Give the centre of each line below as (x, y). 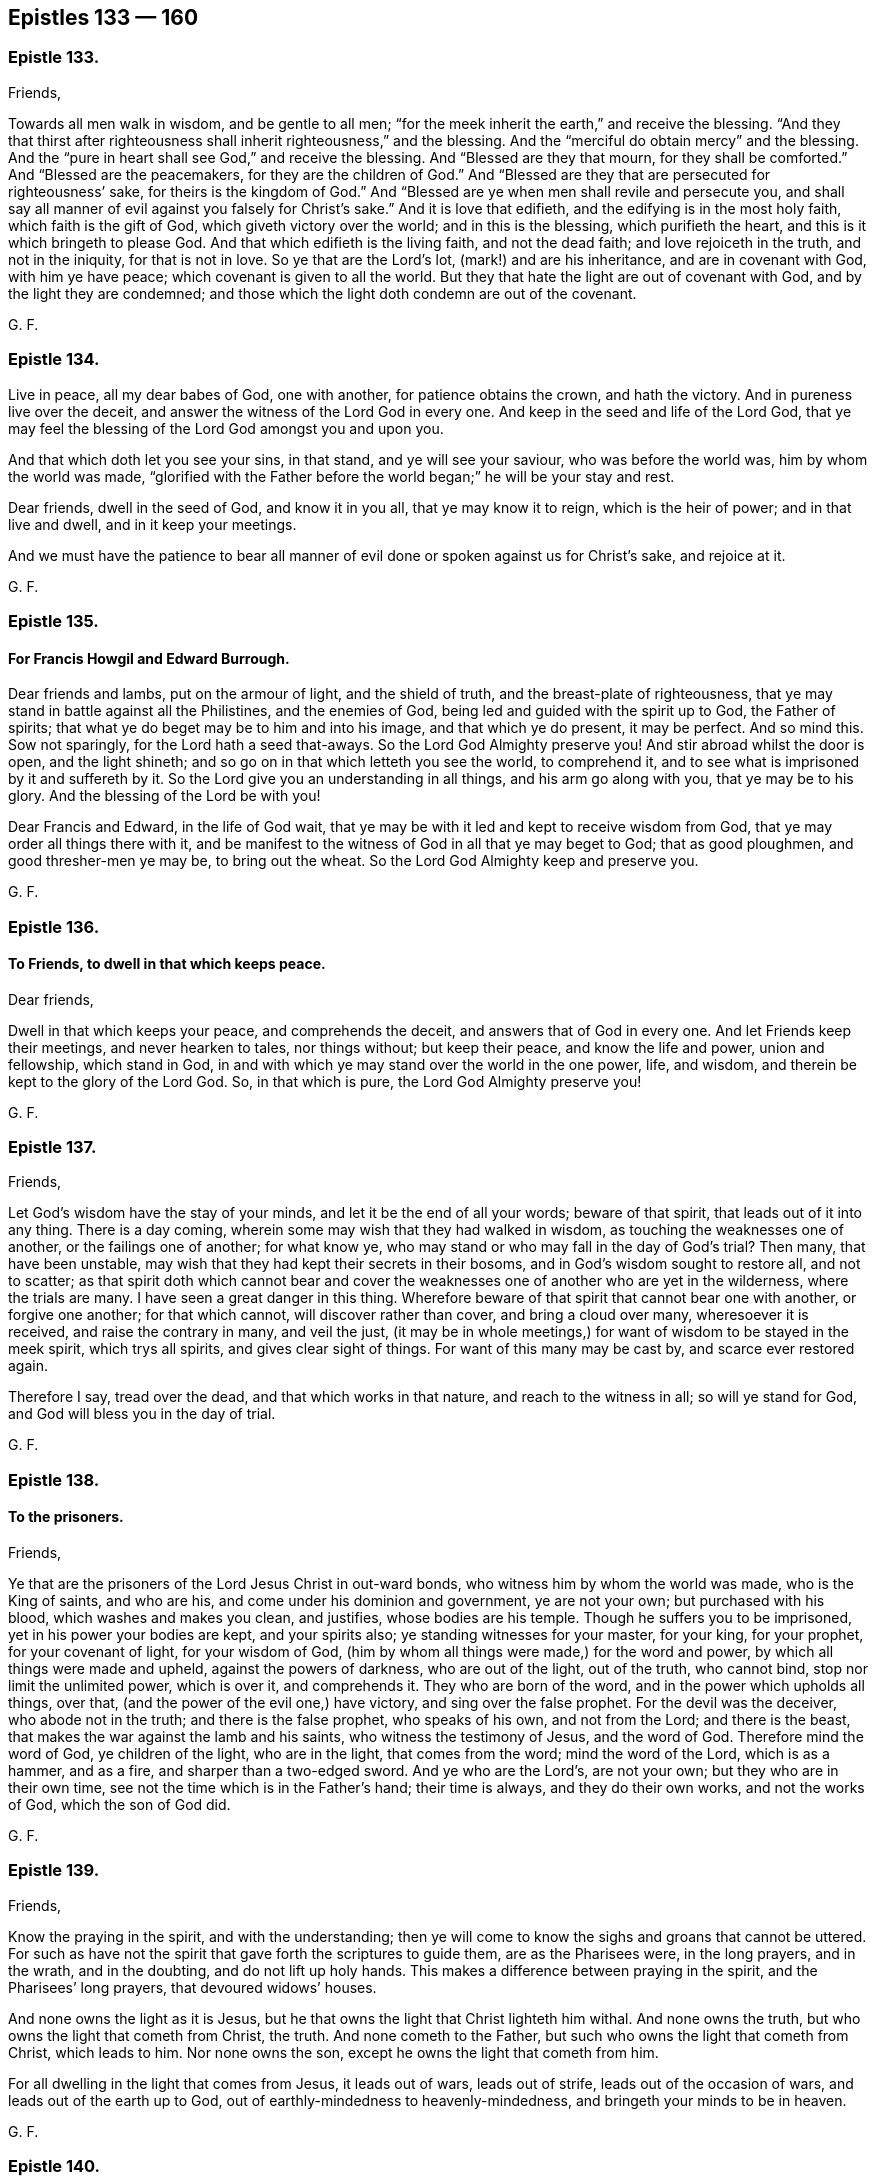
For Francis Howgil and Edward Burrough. (149, 658)
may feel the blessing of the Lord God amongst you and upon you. (226, 428)
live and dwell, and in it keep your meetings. (152, 524)
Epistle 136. (54, 926)
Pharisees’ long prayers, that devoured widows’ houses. (192, 1987)
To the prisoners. (66, 1517)
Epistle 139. (54, 1870)
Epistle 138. (54, 1479)
